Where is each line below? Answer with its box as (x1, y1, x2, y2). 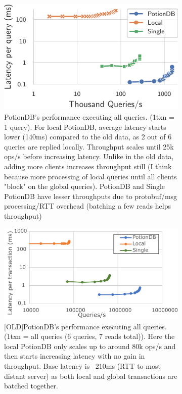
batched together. (4, 380, 58, 391)
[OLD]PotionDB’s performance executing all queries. (4, 321, 167, 331)
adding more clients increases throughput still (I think (4, 161, 172, 171)
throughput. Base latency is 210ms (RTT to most (4, 360, 161, 371)
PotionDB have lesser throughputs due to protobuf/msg (4, 190, 177, 201)
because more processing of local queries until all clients (4, 171, 177, 181)
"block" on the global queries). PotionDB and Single (4, 181, 165, 191)
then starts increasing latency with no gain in (4, 351, 145, 361)
